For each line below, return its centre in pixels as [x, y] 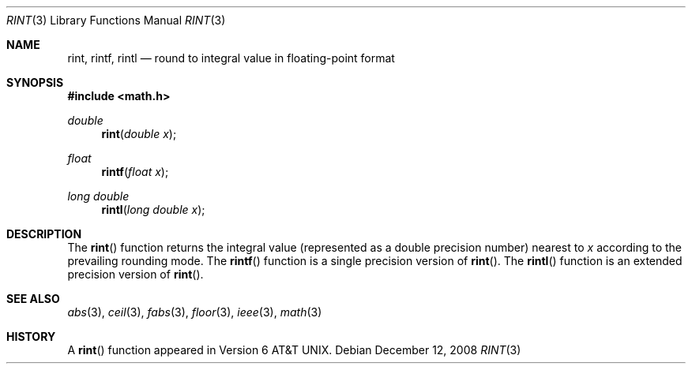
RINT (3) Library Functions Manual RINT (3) [116, 20]
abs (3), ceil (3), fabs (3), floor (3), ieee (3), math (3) [195, 312]
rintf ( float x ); [135, 172]
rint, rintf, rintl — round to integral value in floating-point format [231, 58]
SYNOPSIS [35, 82]
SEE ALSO [33, 299]
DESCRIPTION [44, 234]
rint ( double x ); [139, 134]
